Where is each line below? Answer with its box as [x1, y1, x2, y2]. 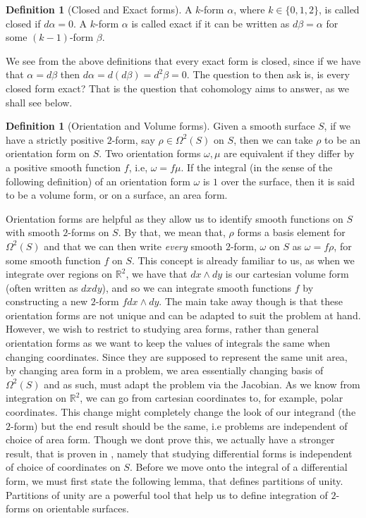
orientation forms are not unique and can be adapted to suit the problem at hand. [6, 307, 361, 322]
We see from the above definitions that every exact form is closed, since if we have [6, 53, 361, 68]
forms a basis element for [237, 225, 346, 240]
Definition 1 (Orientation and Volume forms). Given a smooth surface [6, 118, 315, 133]
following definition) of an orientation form [6, 173, 190, 188]
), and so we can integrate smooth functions [102, 280, 292, 295]
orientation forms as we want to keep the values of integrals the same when [6, 335, 331, 350]
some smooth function [6, 252, 101, 267]
